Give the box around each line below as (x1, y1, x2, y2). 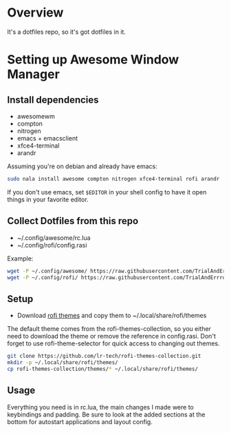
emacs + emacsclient (16, 134, 78, 142)
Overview (7, 5, 64, 21)
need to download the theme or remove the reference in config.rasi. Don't (7, 332, 217, 341)
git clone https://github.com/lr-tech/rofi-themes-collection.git (7, 353, 201, 360)
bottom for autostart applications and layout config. (7, 417, 153, 425)
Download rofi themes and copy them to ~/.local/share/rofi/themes (16, 312, 207, 320)
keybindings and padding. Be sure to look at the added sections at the (7, 410, 206, 419)
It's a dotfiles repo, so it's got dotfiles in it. (7, 28, 126, 36)
